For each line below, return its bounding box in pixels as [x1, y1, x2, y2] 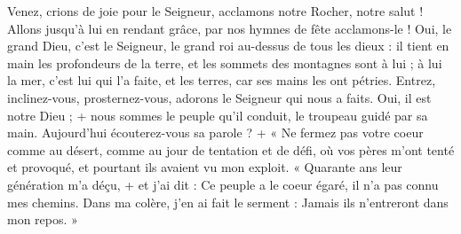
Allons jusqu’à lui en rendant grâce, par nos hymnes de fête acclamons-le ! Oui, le [7, 19, 452, 37]
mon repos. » [7, 210, 78, 229]
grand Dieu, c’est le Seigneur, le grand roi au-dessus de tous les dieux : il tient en [7, 36, 449, 55]
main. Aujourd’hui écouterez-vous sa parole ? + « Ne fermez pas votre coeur [7, 123, 424, 142]
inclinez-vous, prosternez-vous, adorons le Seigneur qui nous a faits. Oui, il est [7, 88, 432, 106]
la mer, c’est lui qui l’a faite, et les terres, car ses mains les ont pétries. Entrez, [7, 71, 436, 90]
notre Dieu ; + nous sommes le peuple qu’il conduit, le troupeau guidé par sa [7, 105, 428, 124]
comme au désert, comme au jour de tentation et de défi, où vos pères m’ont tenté [7, 140, 455, 159]
